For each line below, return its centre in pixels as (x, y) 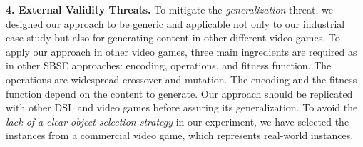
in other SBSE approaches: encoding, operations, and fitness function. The (169, 65)
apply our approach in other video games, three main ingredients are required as (181, 51)
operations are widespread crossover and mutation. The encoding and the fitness (181, 79)
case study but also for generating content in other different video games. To (173, 37)
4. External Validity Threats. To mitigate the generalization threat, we (169, 9)
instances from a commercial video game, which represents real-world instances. (180, 135)
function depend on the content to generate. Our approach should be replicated (179, 93)
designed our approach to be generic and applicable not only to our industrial (175, 23)
